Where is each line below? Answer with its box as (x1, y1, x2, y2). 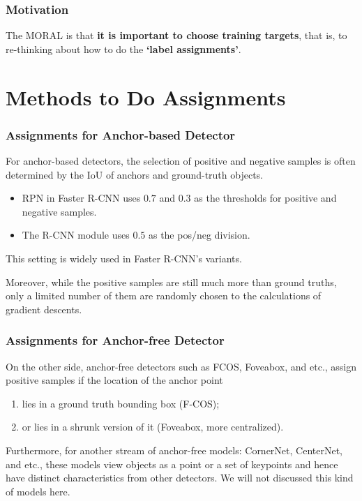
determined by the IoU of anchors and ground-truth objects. (6, 167, 264, 181)
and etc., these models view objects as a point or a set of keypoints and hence (6, 456, 338, 471)
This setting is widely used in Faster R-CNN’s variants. (6, 250, 242, 265)
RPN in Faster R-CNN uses (22, 190, 141, 205)
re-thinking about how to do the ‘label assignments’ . (6, 41, 241, 56)
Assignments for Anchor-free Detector (6, 331, 225, 349)
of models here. (6, 484, 70, 498)
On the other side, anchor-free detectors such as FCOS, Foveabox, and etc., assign (6, 359, 357, 373)
